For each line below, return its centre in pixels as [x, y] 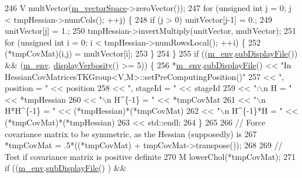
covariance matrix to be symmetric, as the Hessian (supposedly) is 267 [131, 133]
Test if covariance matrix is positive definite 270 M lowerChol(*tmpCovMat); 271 [150, 156]
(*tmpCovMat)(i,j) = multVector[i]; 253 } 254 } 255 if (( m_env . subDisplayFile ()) [151, 53]
